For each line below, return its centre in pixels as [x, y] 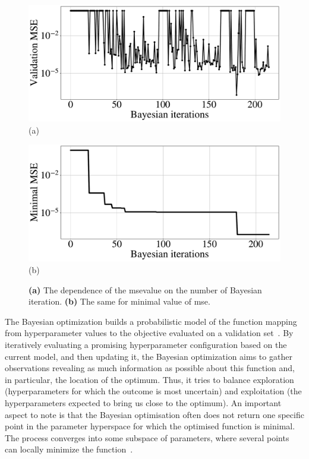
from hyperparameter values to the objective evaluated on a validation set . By [149, 333]
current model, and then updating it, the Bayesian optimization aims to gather [149, 356]
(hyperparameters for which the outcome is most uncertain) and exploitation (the [153, 391]
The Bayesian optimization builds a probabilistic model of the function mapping [151, 321]
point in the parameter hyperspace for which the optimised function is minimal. [150, 426]
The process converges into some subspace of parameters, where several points [147, 437]
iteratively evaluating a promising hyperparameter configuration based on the [146, 344]
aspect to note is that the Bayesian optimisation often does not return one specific [154, 414]
